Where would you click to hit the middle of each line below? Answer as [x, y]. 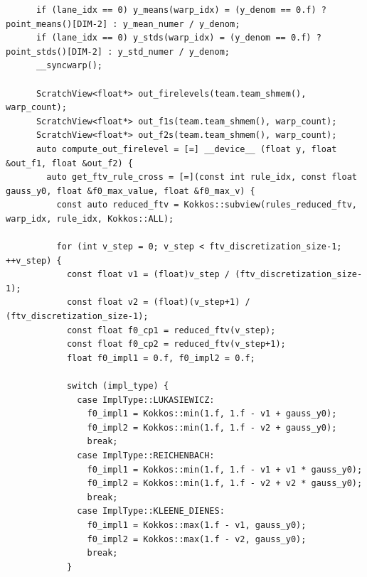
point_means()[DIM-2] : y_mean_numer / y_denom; [123, 24]
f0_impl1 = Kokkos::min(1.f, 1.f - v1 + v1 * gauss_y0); [225, 469]
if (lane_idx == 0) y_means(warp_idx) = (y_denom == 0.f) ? [181, 10]
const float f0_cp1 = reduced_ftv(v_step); [171, 330]
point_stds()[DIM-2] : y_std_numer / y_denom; [118, 52]
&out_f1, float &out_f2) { [69, 163]
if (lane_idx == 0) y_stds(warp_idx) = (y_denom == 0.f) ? [179, 38]
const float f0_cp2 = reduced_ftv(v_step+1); [176, 344]
